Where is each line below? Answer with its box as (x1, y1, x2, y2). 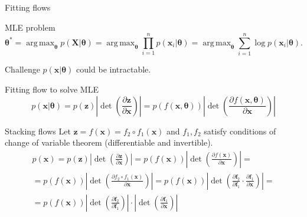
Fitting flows (5, 1, 51, 13)
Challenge (5, 63, 40, 75)
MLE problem (5, 21, 55, 33)
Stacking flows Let (5, 124, 71, 137)
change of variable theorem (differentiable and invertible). (5, 136, 213, 149)
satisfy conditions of (204, 124, 276, 137)
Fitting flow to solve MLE (5, 83, 99, 95)
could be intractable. (76, 63, 151, 75)
